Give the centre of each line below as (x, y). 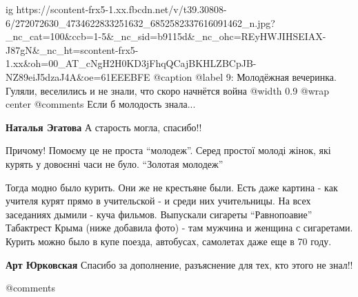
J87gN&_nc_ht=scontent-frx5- (72, 49)
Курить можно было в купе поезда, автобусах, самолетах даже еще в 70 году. (169, 241)
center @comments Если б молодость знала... (101, 104)
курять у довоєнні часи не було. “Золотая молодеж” (115, 163)
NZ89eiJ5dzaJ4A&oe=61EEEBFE (78, 76)
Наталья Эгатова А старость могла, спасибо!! (104, 127)
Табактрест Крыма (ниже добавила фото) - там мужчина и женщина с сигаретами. (179, 228)
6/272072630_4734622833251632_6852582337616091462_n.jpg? (140, 22)
